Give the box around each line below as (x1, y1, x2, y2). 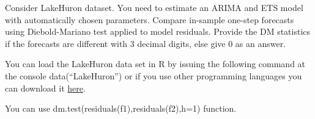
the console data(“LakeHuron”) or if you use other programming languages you (5, 69, 302, 82)
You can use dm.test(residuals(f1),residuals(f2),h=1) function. (5, 102, 237, 115)
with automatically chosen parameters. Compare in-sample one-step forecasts (5, 13, 294, 26)
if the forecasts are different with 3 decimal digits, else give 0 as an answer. (5, 37, 286, 49)
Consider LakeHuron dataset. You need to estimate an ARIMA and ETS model (5, 1, 303, 13)
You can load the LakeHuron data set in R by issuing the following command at (5, 57, 306, 70)
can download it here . (5, 81, 86, 94)
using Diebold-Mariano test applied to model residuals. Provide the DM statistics (5, 25, 311, 38)
